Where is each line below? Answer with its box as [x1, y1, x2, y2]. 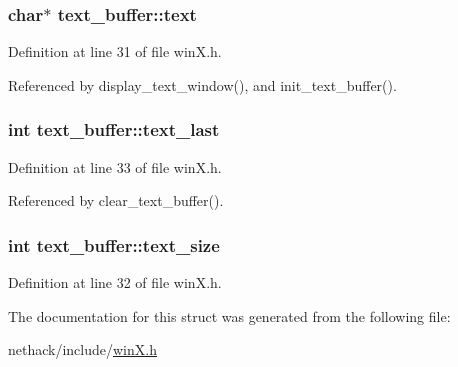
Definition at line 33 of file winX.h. [8, 156, 222, 177]
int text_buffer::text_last [8, 117, 220, 142]
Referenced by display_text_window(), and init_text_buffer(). [8, 74, 397, 95]
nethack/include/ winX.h [8, 339, 157, 360]
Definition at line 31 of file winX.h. [8, 41, 222, 62]
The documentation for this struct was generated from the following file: [8, 305, 451, 326]
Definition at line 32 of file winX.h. [8, 272, 222, 293]
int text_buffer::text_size [8, 232, 220, 257]
